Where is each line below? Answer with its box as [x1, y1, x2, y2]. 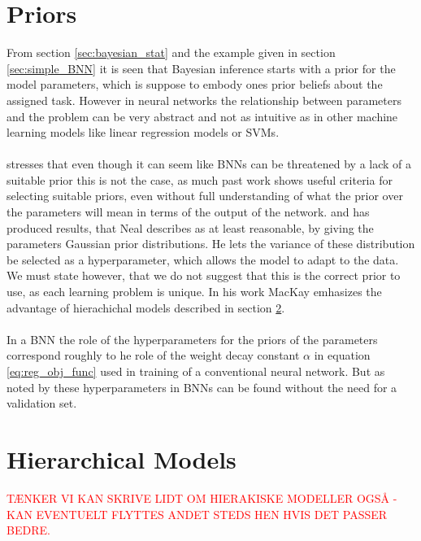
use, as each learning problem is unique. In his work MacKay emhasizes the [7, 283, 382, 300]
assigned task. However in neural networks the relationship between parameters [7, 91, 401, 108]
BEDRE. [7, 521, 50, 539]
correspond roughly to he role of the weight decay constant [7, 347, 300, 364]
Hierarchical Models [7, 442, 237, 475]
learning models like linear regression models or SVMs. [7, 124, 280, 141]
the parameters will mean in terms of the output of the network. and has [7, 203, 370, 220]
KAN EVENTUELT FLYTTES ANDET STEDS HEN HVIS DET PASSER [7, 505, 388, 522]
